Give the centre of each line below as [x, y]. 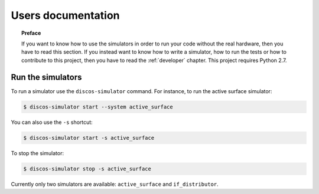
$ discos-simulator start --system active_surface [98, 107]
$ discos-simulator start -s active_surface [89, 138]
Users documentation [66, 15]
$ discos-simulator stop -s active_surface [87, 169]
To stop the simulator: [38, 153]
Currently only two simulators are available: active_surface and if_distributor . [115, 184]
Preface [31, 33]
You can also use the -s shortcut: [52, 122]
